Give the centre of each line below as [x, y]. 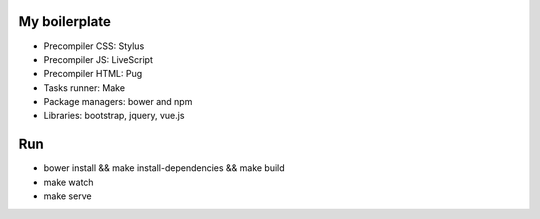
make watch [68, 182]
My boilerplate [65, 21]
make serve [67, 196]
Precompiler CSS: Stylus [94, 46]
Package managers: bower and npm [118, 102]
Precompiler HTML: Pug [93, 74]
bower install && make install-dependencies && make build [164, 168]
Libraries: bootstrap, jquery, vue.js [114, 116]
